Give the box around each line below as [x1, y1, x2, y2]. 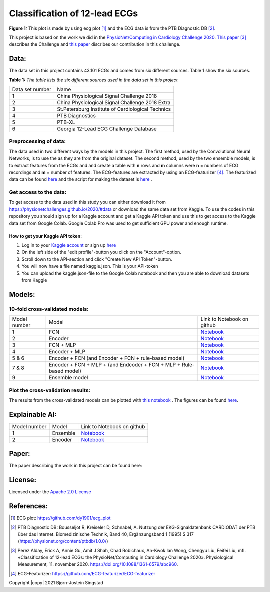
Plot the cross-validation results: [9, 387, 91, 394]
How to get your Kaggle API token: [9, 233, 82, 239]
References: [9, 502, 48, 510]
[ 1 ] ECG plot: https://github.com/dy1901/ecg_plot [10, 515, 111, 521]
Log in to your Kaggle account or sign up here [21, 242, 116, 248]
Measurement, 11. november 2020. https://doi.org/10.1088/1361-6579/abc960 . [18, 561, 178, 567]
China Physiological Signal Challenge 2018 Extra [57, 99, 171, 106]
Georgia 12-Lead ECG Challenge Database [57, 125, 157, 132]
